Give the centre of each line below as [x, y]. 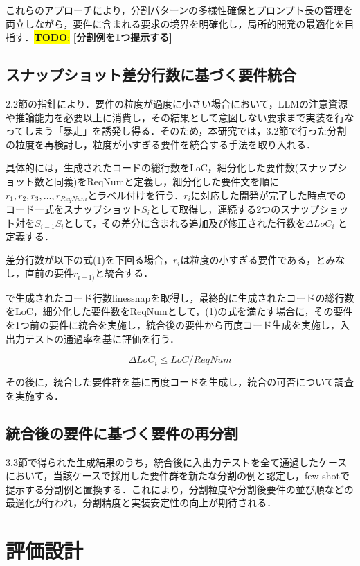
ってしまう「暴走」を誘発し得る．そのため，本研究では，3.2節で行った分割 [176, 131]
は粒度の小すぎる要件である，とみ [258, 259]
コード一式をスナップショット [73, 209]
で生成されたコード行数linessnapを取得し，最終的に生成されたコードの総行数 [180, 297]
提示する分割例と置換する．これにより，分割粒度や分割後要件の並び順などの [180, 489]
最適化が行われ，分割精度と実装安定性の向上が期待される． [141, 503]
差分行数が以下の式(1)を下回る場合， [89, 259]
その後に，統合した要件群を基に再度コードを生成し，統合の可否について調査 [180, 382]
